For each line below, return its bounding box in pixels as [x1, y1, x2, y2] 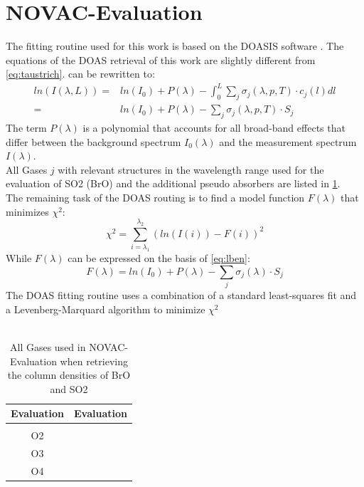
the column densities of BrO [7, 367, 131, 382]
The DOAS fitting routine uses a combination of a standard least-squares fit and [6, 288, 357, 303]
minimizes [6, 204, 49, 219]
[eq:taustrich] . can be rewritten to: [6, 66, 155, 81]
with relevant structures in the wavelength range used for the [58, 162, 324, 177]
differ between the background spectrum [6, 134, 181, 149]
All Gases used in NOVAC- [9, 339, 128, 354]
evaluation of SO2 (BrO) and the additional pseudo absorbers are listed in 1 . [6, 176, 341, 191]
